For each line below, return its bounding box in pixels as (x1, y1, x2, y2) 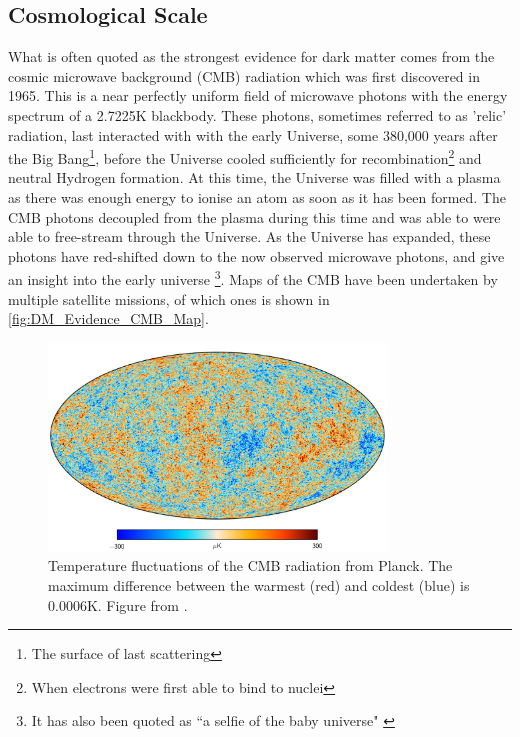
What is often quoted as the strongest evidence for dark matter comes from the (8, 46, 495, 67)
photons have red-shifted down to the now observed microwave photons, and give (8, 245, 505, 266)
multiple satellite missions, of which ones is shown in (8, 288, 330, 309)
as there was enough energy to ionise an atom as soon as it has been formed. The (8, 187, 506, 208)
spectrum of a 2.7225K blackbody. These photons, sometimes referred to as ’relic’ (8, 104, 507, 125)
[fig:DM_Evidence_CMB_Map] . (8, 308, 209, 329)
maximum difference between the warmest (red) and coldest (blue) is (48, 575, 470, 596)
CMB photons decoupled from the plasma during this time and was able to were (8, 206, 501, 227)
